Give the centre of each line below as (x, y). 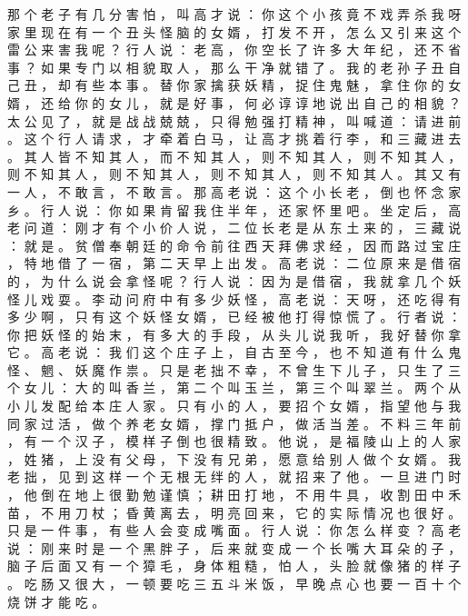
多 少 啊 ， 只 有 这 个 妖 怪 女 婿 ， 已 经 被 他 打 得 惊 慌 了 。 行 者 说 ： (234, 317)
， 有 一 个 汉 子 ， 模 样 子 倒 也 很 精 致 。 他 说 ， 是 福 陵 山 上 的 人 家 (234, 441)
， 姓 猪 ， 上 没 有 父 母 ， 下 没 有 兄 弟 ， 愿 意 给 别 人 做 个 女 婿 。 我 (234, 458)
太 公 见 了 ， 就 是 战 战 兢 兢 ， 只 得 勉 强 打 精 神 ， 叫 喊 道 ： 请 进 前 (234, 120)
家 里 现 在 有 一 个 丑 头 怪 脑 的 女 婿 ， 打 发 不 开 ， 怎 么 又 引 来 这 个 (234, 31)
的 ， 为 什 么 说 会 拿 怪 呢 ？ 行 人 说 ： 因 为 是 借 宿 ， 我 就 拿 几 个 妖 (234, 280)
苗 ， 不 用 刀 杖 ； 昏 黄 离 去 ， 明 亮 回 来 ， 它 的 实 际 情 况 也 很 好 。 (234, 512)
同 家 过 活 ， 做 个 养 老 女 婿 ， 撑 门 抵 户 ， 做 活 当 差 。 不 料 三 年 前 (234, 423)
